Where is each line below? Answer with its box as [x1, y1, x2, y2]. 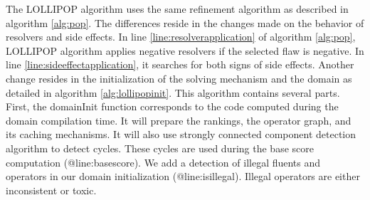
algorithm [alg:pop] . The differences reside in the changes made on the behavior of [6, 15, 364, 30]
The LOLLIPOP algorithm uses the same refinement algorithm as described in [6, 1, 349, 16]
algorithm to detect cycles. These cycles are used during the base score [6, 140, 314, 155]
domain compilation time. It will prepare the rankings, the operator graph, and [6, 112, 351, 127]
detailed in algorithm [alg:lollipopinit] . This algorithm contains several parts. [6, 85, 340, 100]
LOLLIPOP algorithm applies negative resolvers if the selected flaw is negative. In [6, 43, 364, 58]
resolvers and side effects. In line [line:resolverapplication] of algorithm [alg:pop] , [6, 29, 356, 44]
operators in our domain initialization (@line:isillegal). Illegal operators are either [6, 169, 360, 184]
